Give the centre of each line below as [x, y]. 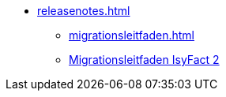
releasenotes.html [84, 11]
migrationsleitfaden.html [132, 35]
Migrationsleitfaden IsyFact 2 [144, 60]
